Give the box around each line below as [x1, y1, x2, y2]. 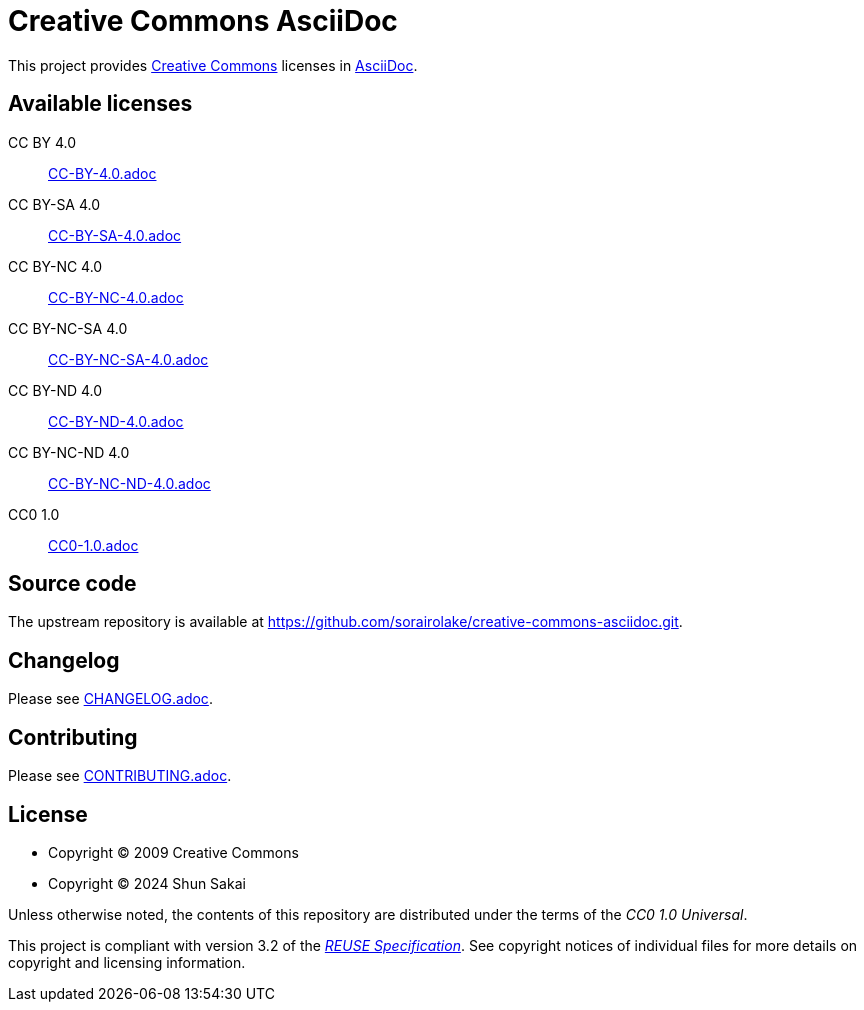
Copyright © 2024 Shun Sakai [48, 874, 246, 892]
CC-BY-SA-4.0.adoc [48, 226, 182, 244]
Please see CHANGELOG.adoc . [8, 690, 213, 708]
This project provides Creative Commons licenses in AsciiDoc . [8, 56, 418, 74]
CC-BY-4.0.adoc [48, 164, 157, 182]
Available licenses [8, 91, 193, 117]
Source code [8, 571, 137, 597]
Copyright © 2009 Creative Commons [48, 843, 299, 861]
